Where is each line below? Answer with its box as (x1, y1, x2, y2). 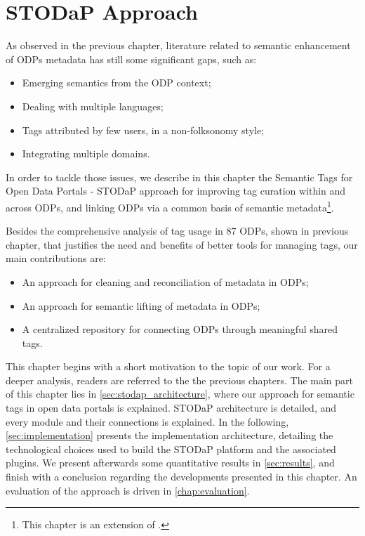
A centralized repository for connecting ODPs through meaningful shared (22, 322, 338, 336)
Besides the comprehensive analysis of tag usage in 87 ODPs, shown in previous (6, 223, 349, 238)
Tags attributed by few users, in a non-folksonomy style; (22, 122, 265, 137)
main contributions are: (6, 251, 106, 266)
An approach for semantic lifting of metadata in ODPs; (22, 298, 260, 313)
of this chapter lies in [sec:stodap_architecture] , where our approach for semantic (6, 386, 354, 401)
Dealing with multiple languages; (22, 98, 164, 113)
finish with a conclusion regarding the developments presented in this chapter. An (6, 469, 357, 484)
